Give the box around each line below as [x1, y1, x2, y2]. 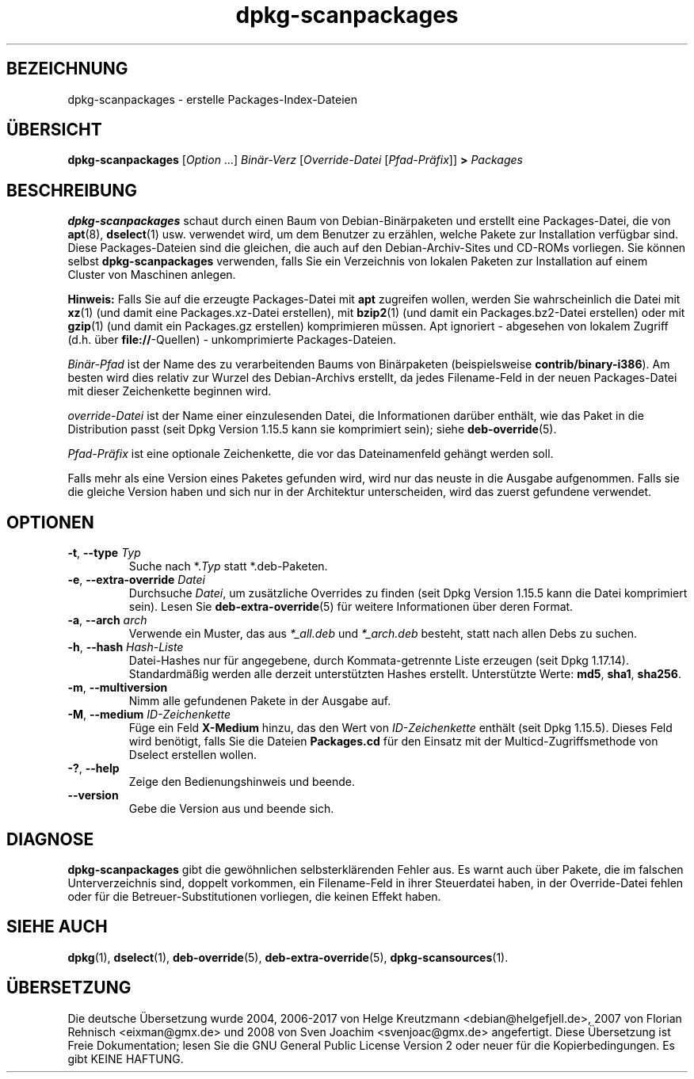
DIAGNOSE [6, 829, 94, 849]
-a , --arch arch [67, 613, 147, 627]
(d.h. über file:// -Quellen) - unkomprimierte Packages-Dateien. [67, 333, 396, 347]
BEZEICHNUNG [6, 59, 128, 79]
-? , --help [67, 761, 120, 776]
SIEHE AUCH [6, 917, 108, 937]
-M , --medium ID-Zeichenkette [67, 707, 231, 722]
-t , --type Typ [67, 546, 141, 560]
